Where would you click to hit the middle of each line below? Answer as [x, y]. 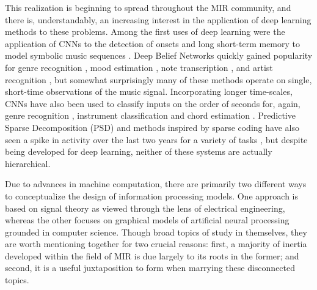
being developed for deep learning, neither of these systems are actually [139, 151]
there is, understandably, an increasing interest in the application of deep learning [158, 19]
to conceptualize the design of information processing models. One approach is [152, 195]
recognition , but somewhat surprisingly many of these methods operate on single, [158, 79]
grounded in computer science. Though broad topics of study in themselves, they [156, 232]
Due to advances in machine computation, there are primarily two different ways [156, 184]
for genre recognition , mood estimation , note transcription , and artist [139, 67]
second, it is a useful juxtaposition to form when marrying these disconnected [150, 268]
